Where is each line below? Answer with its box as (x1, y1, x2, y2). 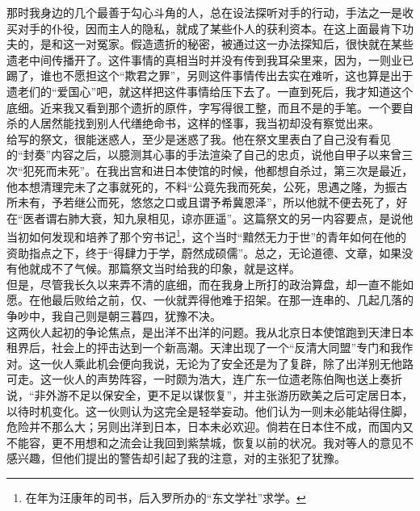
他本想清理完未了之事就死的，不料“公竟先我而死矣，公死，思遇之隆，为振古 (6, 178, 408, 195)
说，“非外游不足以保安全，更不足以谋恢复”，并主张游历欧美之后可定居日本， (6, 386, 414, 403)
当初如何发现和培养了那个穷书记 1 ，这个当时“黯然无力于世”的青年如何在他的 (6, 226, 407, 245)
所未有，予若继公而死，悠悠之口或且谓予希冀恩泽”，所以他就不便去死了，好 (6, 194, 408, 211)
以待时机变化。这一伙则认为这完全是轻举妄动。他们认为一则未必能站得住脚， (6, 402, 414, 419)
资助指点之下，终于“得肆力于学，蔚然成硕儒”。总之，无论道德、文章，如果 (6, 244, 402, 261)
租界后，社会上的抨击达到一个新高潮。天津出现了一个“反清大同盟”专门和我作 (6, 339, 414, 356)
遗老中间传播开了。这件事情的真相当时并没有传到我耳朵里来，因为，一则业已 (6, 51, 414, 68)
